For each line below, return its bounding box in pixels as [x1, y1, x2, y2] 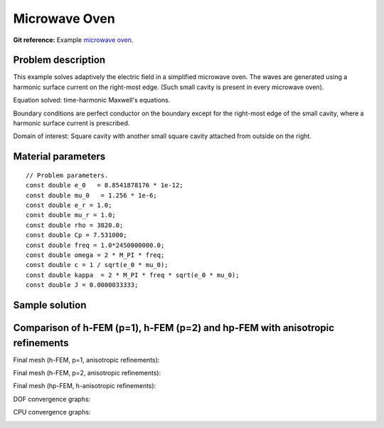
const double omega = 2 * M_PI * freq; [26, 251, 165, 259]
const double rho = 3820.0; [26, 221, 124, 229]
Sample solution [13, 299, 87, 311]
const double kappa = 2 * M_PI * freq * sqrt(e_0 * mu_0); [26, 271, 240, 279]
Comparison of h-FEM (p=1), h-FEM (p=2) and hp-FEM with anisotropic [13, 321, 334, 334]
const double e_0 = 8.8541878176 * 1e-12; [26, 182, 184, 189]
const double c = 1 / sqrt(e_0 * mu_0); [26, 261, 169, 269]
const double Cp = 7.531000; [26, 231, 127, 239]
